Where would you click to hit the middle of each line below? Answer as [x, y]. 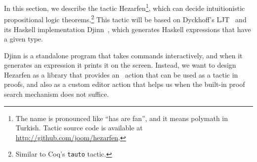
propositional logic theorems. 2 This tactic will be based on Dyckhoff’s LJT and [125, 19]
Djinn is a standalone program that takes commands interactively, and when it [123, 55]
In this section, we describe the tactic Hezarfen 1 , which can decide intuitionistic [125, 7]
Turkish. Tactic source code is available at [79, 128]
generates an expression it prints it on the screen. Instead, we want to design [120, 65]
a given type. [23, 39]
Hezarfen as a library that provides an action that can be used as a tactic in [121, 74]
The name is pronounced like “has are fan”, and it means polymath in [122, 118]
